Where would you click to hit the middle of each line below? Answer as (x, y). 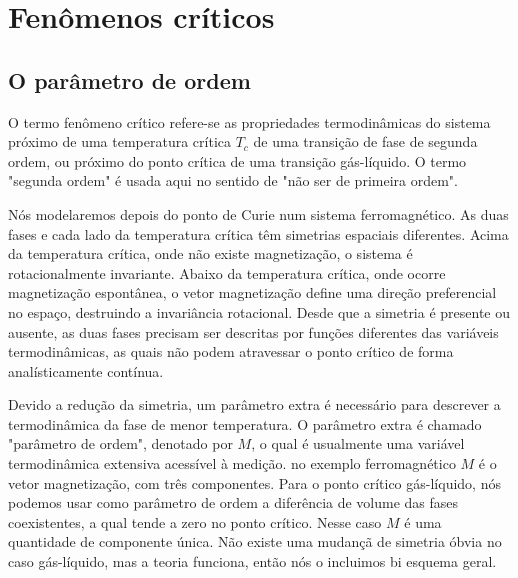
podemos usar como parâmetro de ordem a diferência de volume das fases (233, 502)
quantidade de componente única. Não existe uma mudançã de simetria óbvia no (255, 541)
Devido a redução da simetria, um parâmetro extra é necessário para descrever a (254, 404)
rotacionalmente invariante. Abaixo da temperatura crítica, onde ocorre (227, 272)
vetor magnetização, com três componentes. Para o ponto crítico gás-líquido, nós (254, 482)
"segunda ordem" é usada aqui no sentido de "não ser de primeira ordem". (233, 180)
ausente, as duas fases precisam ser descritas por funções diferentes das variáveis (253, 331)
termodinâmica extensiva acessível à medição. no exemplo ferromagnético (232, 463)
